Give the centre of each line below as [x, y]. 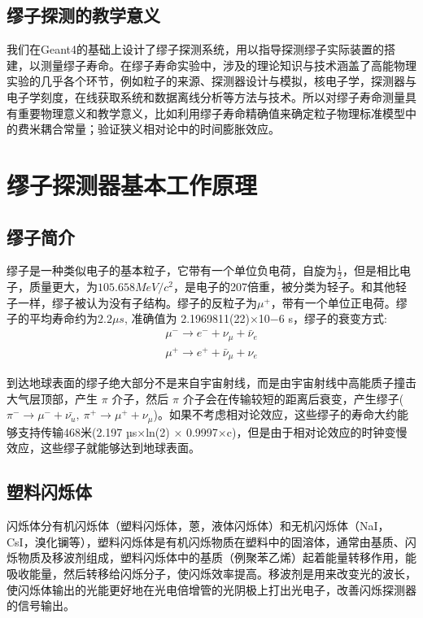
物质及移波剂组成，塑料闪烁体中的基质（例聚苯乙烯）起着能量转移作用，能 [217, 557]
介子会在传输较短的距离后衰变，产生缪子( [293, 398]
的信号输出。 [41, 605]
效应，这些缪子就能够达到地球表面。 [103, 448]
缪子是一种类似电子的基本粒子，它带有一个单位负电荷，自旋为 [172, 270]
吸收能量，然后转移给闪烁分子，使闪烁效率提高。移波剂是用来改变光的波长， [211, 574]
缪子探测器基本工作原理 [132, 184]
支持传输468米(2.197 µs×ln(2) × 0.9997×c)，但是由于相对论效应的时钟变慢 [212, 431]
